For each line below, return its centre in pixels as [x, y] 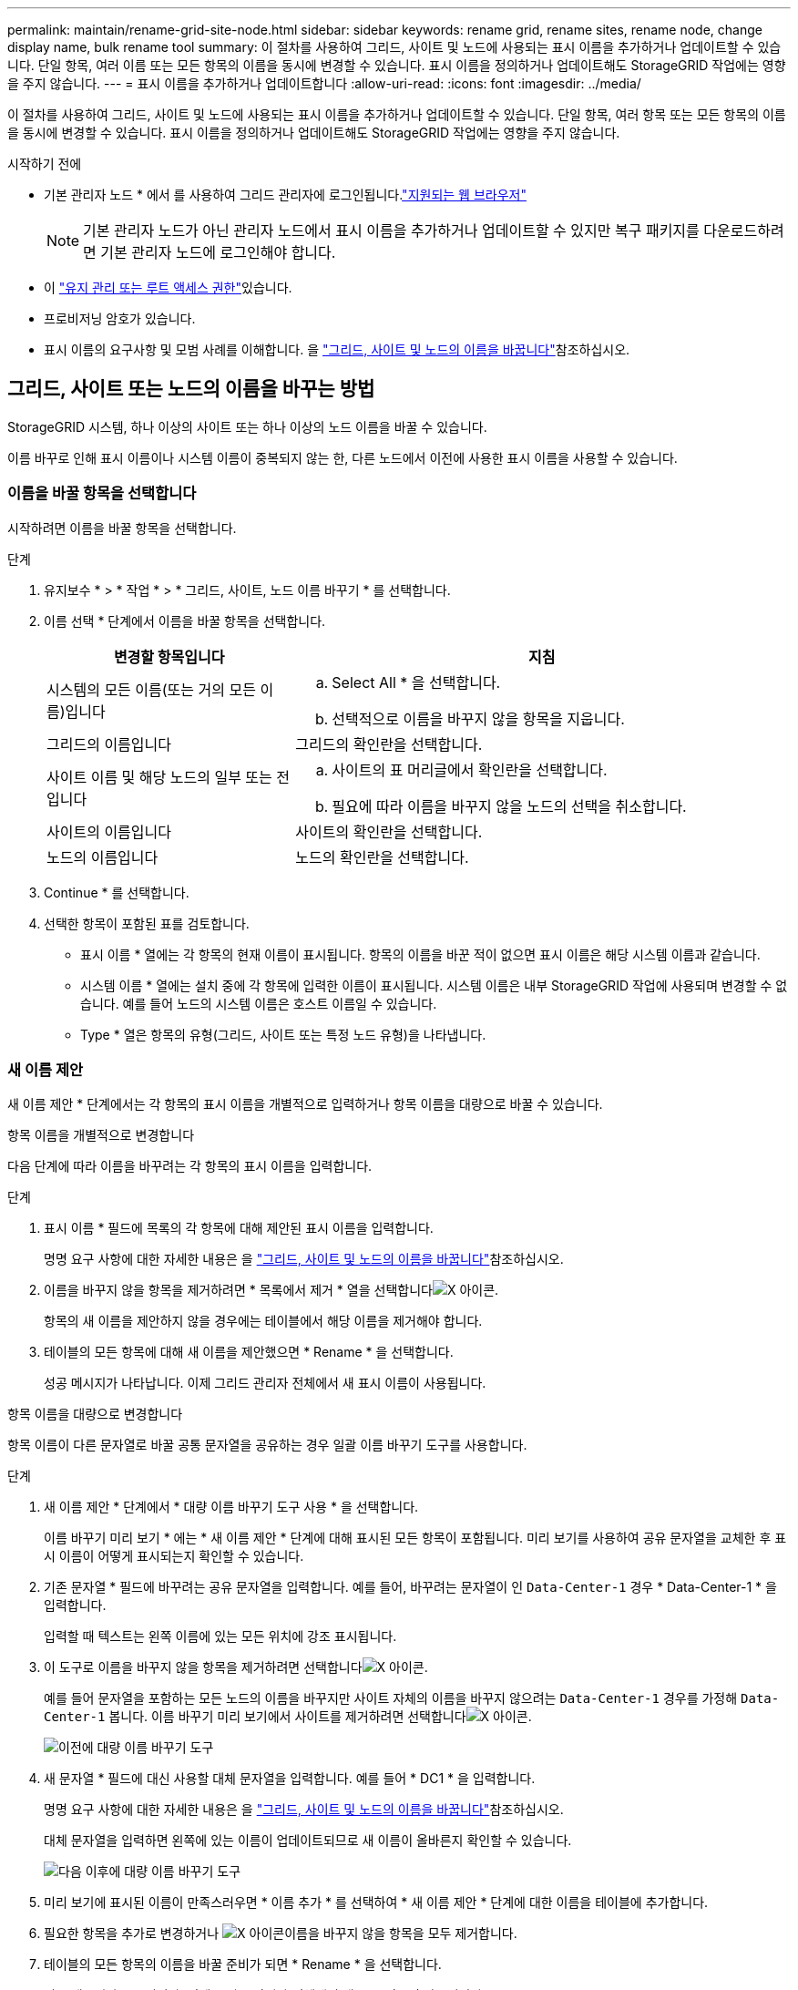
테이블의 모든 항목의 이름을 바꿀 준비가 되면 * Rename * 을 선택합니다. [243, 1964]
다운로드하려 [744, 231]
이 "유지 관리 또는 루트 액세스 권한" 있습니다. [168, 287]
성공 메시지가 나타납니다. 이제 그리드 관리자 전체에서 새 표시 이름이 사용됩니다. [265, 1383]
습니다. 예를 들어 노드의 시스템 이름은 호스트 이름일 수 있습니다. [259, 1003]
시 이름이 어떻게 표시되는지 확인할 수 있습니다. [174, 1556]
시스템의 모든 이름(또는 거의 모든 [151, 689]
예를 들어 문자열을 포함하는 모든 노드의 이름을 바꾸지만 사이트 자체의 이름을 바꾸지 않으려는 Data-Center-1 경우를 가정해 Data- [412, 1698]
